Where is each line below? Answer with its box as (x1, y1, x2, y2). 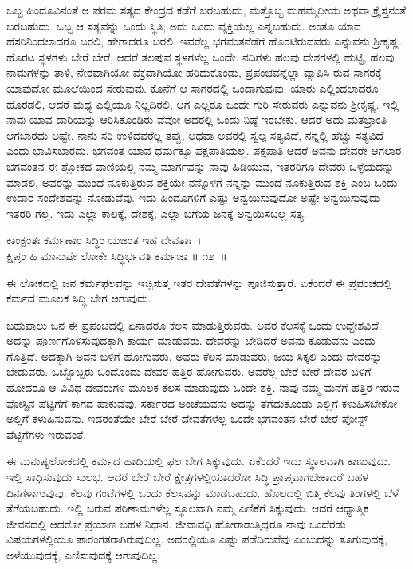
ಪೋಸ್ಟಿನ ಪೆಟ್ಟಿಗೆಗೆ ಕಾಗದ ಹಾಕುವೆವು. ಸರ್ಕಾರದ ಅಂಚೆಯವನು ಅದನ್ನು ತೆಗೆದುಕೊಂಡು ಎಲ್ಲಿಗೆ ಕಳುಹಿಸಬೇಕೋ (6, 394, 398, 411)
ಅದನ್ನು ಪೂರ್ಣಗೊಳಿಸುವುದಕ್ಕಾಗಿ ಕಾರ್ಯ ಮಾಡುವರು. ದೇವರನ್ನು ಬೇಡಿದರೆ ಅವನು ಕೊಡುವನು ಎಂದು (6, 332, 376, 349)
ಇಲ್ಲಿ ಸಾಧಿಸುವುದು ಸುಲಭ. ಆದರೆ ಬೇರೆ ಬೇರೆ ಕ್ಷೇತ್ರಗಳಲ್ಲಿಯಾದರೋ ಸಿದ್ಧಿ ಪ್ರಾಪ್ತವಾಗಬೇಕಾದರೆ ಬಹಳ (6, 468, 368, 485)
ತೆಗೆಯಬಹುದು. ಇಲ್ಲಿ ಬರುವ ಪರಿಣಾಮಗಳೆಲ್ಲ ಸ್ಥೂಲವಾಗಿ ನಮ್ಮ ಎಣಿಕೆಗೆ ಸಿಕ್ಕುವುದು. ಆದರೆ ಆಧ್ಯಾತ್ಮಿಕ (6, 500, 369, 516)
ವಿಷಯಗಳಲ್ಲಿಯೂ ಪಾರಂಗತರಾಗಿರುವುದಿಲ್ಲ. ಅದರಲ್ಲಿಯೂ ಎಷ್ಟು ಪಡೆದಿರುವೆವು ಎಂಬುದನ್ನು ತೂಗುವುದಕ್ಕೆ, (6, 531, 387, 547)
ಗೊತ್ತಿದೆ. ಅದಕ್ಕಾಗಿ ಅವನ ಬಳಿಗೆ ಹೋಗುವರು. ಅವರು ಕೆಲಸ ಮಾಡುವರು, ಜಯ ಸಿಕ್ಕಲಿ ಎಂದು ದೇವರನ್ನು (6, 347, 382, 364)
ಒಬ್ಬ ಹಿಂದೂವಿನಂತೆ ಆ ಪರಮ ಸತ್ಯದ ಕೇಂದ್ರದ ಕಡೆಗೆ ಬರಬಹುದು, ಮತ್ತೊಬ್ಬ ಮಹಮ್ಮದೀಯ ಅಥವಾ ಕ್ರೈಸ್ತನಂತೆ (6, 2, 407, 18)
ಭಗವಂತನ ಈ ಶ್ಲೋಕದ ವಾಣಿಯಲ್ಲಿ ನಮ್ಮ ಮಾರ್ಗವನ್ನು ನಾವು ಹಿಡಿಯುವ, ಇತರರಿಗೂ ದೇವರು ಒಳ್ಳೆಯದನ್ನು (6, 157, 395, 174)
